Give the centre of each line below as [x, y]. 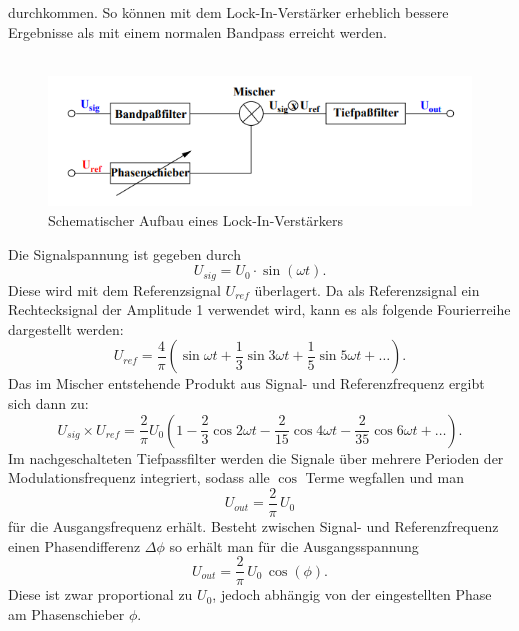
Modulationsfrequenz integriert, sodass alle [139, 477]
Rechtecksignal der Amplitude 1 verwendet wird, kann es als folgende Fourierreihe [259, 309]
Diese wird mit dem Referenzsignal [114, 289]
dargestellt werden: [66, 328]
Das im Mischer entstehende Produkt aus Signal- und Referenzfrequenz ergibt [246, 383]
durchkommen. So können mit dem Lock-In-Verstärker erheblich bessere [228, 12]
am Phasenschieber [66, 613]
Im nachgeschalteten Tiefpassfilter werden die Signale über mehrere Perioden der [256, 457]
